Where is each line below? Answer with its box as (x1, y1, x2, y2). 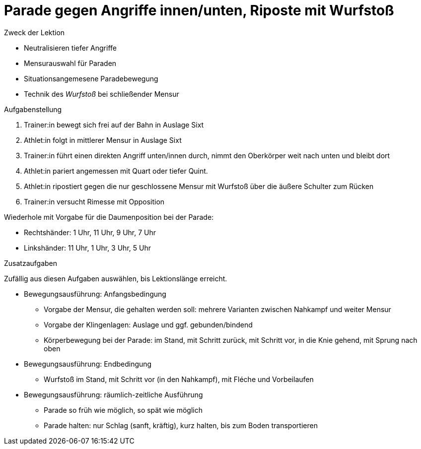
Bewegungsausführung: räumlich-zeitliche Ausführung (24, 390, 203, 399)
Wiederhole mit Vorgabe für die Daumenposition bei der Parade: (4, 212, 214, 221)
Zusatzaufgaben (4, 258, 58, 267)
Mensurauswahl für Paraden (24, 59, 117, 67)
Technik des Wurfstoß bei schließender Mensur (24, 89, 179, 98)
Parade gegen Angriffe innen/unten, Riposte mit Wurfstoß (4, 2, 394, 19)
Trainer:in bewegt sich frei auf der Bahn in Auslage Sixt (24, 120, 204, 129)
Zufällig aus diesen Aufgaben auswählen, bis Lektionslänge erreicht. (4, 274, 227, 283)
